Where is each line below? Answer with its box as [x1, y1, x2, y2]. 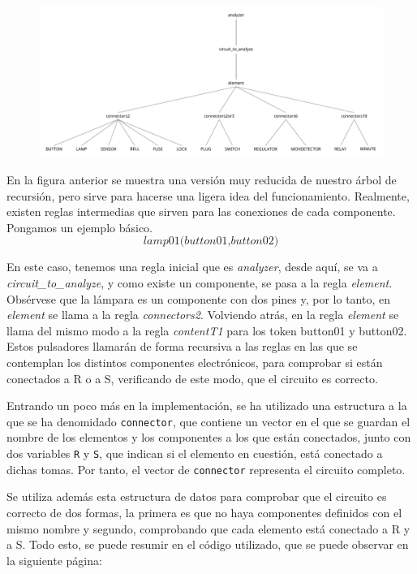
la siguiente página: [6, 551, 102, 568]
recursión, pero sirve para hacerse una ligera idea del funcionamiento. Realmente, [6, 187, 410, 204]
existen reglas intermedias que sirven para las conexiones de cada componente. [6, 203, 396, 220]
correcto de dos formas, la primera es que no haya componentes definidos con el [6, 503, 402, 520]
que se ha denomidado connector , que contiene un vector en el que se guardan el [6, 412, 411, 429]
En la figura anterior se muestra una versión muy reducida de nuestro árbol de [6, 171, 397, 188]
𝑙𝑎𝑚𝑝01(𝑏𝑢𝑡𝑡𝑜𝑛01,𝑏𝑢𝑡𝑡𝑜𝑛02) [143, 235, 279, 248]
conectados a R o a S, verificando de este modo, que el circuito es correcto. [6, 369, 378, 386]
